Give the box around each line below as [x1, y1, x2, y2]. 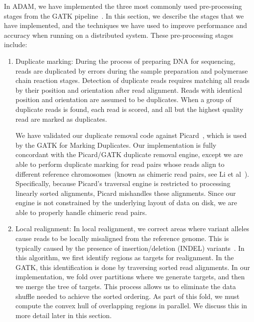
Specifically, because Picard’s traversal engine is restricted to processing [15, 178, 231, 188]
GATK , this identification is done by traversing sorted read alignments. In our [15, 262, 250, 272]
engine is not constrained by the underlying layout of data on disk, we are [15, 197, 237, 208]
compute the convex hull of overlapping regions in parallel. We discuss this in [15, 300, 247, 311]
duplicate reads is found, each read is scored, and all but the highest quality [15, 104, 244, 114]
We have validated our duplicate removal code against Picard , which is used [15, 130, 247, 140]
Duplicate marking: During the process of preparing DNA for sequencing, [15, 55, 235, 66]
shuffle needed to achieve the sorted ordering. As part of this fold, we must [15, 291, 240, 301]
